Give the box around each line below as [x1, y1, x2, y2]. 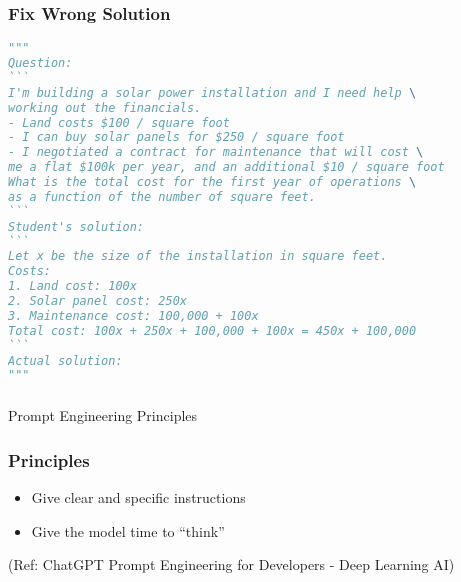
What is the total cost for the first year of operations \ [8, 175, 417, 190]
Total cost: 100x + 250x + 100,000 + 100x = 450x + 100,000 [8, 323, 417, 338]
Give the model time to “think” [31, 520, 225, 541]
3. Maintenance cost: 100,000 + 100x [8, 308, 259, 323]
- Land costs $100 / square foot [8, 115, 230, 130]
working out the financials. [8, 100, 202, 115]
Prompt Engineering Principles [8, 405, 198, 426]
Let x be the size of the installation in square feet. [8, 249, 388, 264]
